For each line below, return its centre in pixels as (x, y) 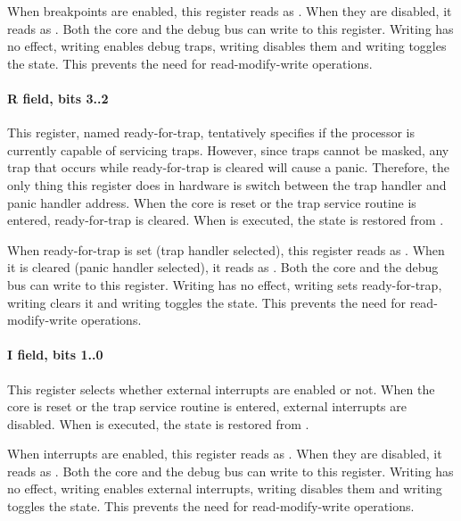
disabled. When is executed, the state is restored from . (158, 423)
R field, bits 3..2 (58, 98)
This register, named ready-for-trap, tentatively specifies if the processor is (211, 132)
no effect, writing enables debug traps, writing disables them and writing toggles (227, 46)
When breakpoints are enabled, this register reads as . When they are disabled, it (230, 11)
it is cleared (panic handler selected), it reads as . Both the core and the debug (223, 267)
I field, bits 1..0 (55, 355)
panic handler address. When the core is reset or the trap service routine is (212, 202)
